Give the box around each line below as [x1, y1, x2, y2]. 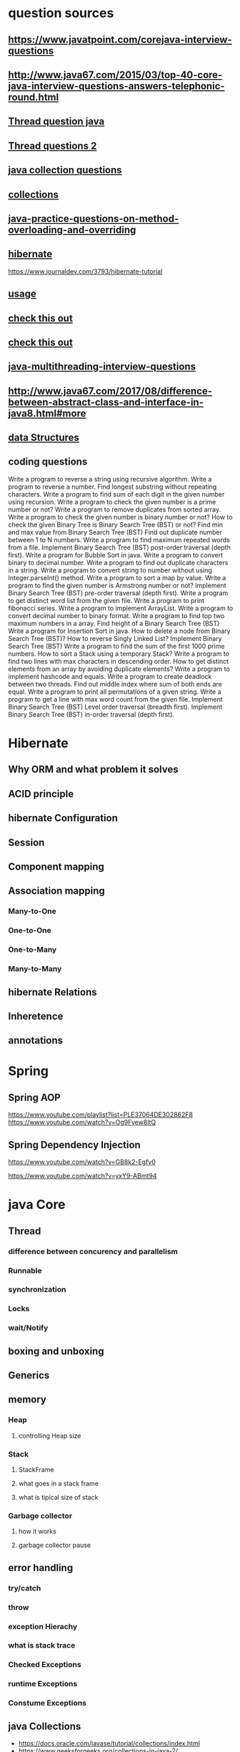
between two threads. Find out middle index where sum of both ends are [8, 680, 222, 688]
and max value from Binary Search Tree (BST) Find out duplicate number [8, 527, 222, 537]
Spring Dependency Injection [8, 1138, 141, 1151]
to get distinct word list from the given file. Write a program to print [8, 596, 205, 604]
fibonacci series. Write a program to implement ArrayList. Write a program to [8, 604, 234, 612]
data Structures [8, 432, 79, 444]
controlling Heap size [18, 1431, 81, 1440]
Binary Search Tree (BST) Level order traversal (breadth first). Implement [8, 702, 223, 711]
